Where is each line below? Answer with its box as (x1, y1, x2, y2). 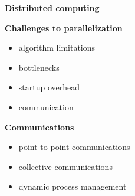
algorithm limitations (18, 41, 96, 54)
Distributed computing (5, 2, 100, 14)
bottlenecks (18, 61, 60, 73)
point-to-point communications (18, 141, 130, 153)
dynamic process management (18, 180, 127, 192)
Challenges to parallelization (5, 21, 123, 34)
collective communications (18, 160, 113, 172)
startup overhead (18, 81, 80, 93)
